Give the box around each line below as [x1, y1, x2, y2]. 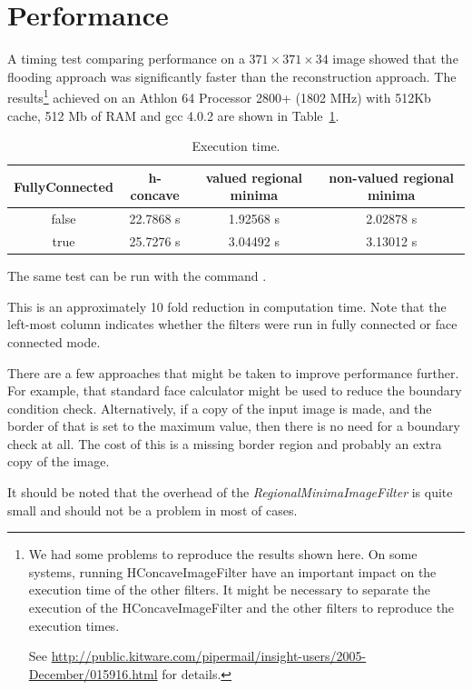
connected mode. [7, 332, 101, 351]
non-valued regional [329, 167, 455, 186]
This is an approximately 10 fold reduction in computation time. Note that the [7, 296, 447, 315]
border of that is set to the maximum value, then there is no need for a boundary [7, 416, 460, 435]
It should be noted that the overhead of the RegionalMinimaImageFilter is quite [7, 483, 453, 502]
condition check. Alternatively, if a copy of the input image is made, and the [7, 398, 432, 417]
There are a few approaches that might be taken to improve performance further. [7, 363, 459, 382]
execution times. [28, 615, 120, 635]
